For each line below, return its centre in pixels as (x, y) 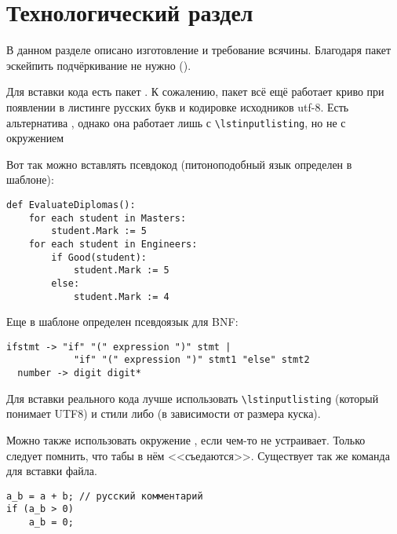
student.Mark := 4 (121, 296)
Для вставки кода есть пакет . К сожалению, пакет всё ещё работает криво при (195, 91)
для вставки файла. (52, 471)
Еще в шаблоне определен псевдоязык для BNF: (122, 322)
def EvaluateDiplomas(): (71, 205)
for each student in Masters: (107, 218)
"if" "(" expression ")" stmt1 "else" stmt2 (191, 360)
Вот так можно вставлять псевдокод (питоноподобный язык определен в (179, 164)
